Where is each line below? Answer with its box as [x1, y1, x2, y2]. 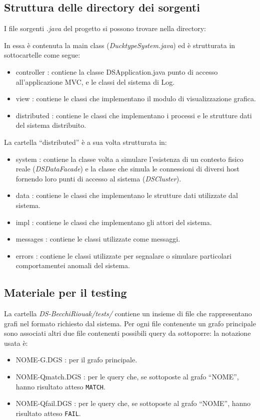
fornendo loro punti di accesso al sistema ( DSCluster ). [15, 173, 181, 183]
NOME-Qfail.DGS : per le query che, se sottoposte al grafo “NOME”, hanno [15, 398, 251, 408]
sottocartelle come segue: [4, 50, 80, 60]
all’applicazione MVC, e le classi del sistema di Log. [15, 76, 175, 87]
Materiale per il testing [4, 285, 127, 300]
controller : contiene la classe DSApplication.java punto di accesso [15, 66, 218, 77]
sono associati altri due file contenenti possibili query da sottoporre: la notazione [4, 328, 251, 338]
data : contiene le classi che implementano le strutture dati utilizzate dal [15, 190, 238, 200]
